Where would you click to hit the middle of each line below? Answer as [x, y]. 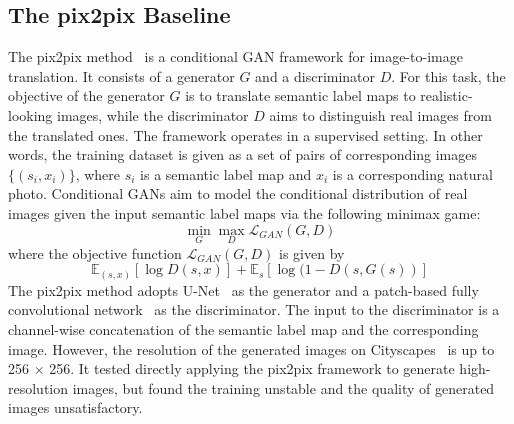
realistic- [446, 95]
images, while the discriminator [153, 114]
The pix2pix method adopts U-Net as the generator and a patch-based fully [243, 289]
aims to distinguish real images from [380, 114]
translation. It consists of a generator [121, 75]
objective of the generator [86, 95]
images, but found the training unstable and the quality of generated [283, 387]
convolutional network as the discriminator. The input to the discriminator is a [254, 309]
